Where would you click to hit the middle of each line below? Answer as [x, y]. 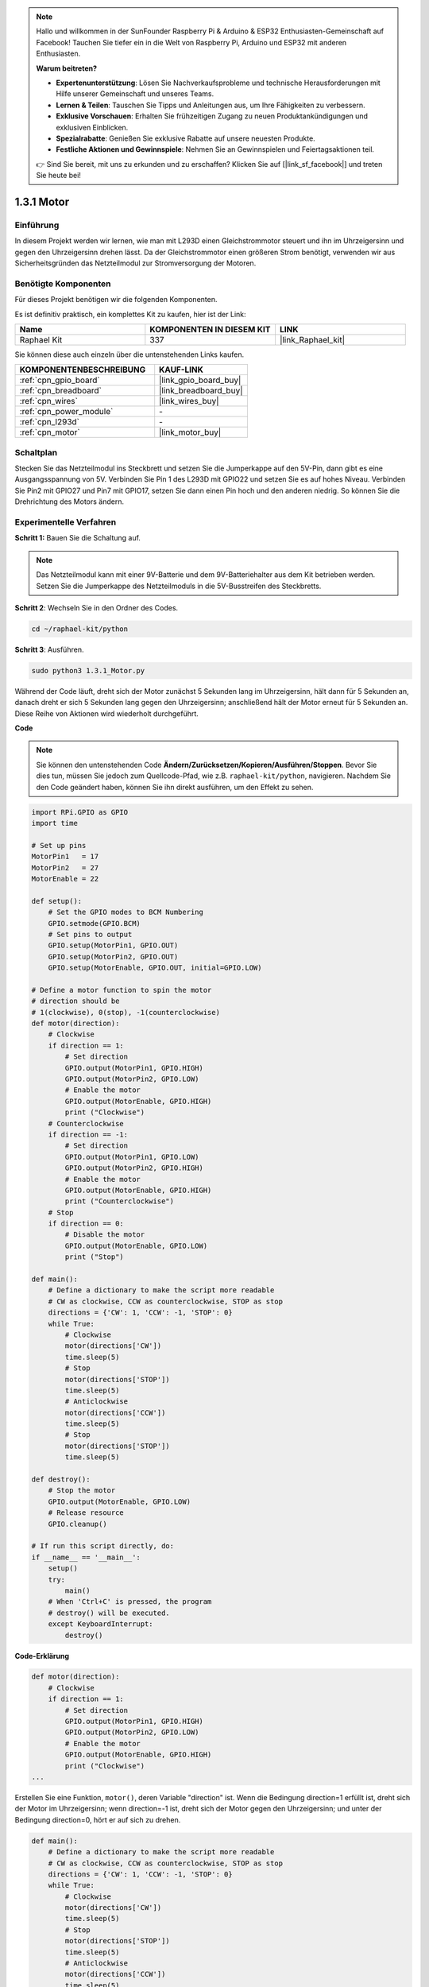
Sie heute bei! [58, 176]
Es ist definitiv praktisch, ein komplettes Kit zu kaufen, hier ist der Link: [130, 314]
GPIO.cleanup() [77, 1524]
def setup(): [57, 901]
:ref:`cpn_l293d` [49, 422]
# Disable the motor [105, 1235]
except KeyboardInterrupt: [101, 1624]
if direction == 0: [86, 1224]
